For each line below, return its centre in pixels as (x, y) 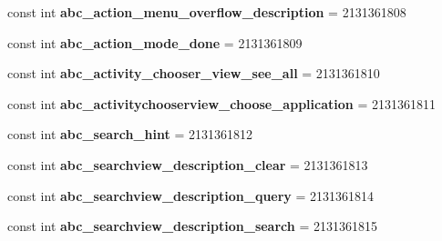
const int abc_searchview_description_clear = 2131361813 (188, 164)
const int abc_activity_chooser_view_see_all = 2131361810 (194, 73)
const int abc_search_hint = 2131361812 (130, 134)
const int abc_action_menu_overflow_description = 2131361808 (207, 12)
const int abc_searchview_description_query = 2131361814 (191, 195)
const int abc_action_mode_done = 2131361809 (155, 42)
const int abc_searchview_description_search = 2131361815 (192, 226)
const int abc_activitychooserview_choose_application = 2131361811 (221, 103)
